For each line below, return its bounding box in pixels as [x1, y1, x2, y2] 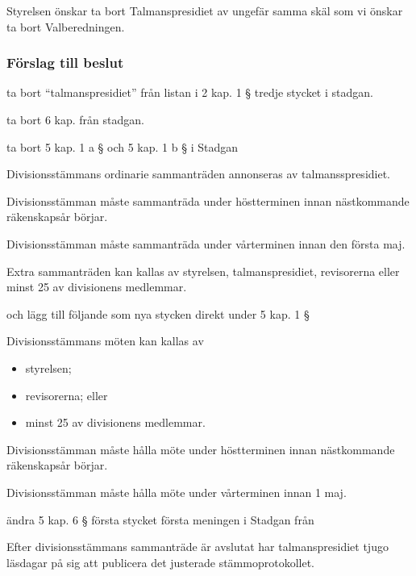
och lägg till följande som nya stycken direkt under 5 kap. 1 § [6, 305, 310, 322]
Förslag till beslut [6, 52, 124, 73]
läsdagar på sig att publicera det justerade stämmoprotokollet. [6, 553, 314, 570]
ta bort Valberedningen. [6, 18, 125, 35]
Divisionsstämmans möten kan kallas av [6, 332, 204, 349]
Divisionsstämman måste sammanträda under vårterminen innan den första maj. [6, 235, 406, 252]
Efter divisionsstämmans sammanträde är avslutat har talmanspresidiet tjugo [6, 538, 389, 555]
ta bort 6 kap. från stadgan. [6, 111, 144, 127]
